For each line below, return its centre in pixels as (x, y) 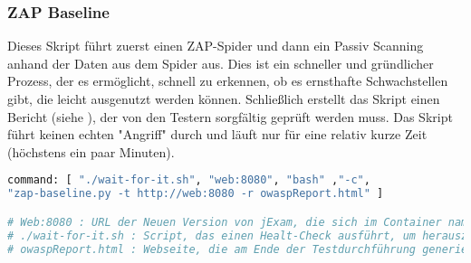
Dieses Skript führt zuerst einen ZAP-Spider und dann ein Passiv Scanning (216, 46)
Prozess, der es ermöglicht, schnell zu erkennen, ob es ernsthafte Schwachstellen (228, 81)
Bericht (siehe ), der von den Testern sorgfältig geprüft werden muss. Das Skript (230, 116)
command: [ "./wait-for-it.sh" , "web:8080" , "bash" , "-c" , (189, 180)
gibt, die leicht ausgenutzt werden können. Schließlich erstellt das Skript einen (224, 99)
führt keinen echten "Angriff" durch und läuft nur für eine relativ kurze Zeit (217, 134)
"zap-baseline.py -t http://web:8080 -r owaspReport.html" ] (196, 194)
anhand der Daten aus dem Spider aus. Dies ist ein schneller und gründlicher (221, 63)
